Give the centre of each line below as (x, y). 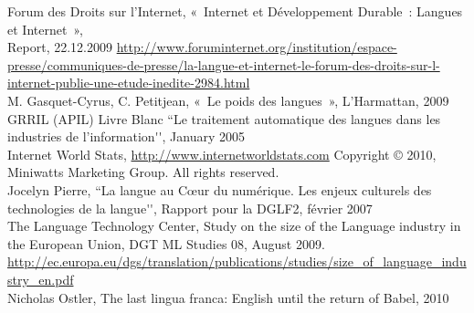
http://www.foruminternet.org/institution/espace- (257, 47)
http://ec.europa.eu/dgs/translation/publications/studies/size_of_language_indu (237, 261)
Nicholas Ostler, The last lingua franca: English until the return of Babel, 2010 (228, 297)
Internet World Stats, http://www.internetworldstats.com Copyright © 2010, (222, 154)
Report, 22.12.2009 (60, 47)
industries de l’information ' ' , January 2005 (126, 136)
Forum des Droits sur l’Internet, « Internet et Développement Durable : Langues (235, 11)
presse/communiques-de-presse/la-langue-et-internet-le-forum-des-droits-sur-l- (224, 64)
